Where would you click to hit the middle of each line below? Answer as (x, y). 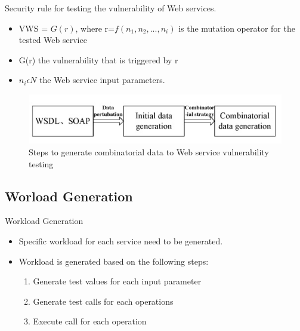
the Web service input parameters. (102, 80)
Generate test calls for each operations (103, 301)
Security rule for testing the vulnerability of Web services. (111, 8)
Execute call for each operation (90, 321)
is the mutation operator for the (237, 28)
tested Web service (53, 40)
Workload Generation (44, 221)
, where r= (95, 28)
